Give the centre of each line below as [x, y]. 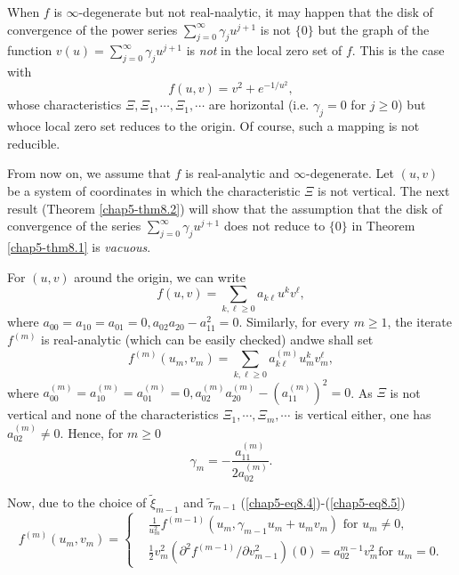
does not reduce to [274, 226]
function [30, 50]
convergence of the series [74, 226]
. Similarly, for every [294, 322]
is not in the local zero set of [264, 50]
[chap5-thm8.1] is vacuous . [79, 246]
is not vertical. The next [384, 190]
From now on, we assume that [89, 173]
